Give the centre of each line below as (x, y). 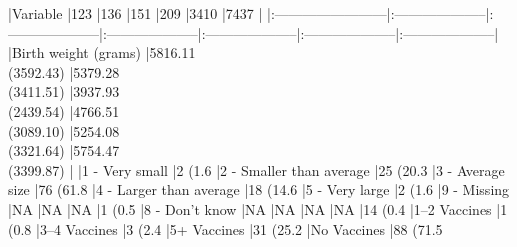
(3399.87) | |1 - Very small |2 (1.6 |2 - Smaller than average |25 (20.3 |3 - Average (256, 169)
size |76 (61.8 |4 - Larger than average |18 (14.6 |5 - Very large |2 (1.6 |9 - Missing (259, 189)
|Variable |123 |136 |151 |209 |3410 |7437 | (135, 13)
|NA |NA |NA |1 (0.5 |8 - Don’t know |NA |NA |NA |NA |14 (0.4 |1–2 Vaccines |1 (258, 208)
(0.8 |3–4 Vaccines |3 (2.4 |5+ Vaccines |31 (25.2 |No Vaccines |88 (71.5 (225, 228)
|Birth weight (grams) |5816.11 (102, 52)
